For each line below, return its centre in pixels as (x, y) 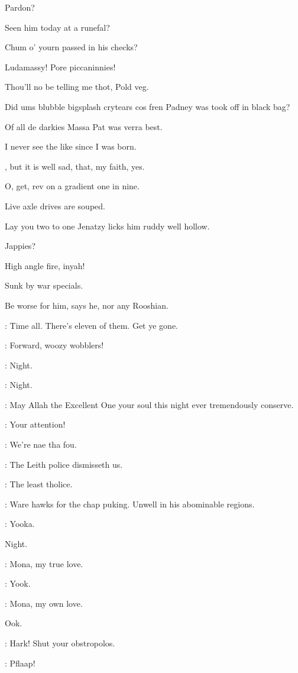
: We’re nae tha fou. (41, 444)
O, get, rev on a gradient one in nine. (72, 186)
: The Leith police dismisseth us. (64, 464)
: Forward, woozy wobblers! (54, 345)
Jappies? (20, 246)
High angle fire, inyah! (45, 265)
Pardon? (20, 7)
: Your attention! (35, 424)
